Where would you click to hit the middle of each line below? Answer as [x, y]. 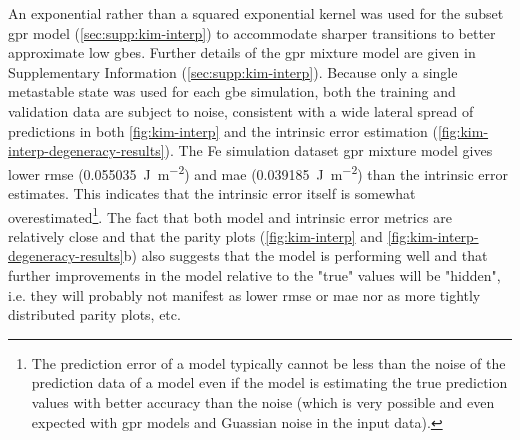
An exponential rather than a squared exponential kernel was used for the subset [256, 13]
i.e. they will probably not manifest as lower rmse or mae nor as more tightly [244, 294]
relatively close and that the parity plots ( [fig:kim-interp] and [195, 235]
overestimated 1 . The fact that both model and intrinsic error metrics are [230, 215]
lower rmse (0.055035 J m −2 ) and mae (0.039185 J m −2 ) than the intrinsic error [258, 172]
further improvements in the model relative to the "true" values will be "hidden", [254, 275]
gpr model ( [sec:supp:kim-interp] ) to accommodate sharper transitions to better [252, 32]
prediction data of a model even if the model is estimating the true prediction [269, 382]
